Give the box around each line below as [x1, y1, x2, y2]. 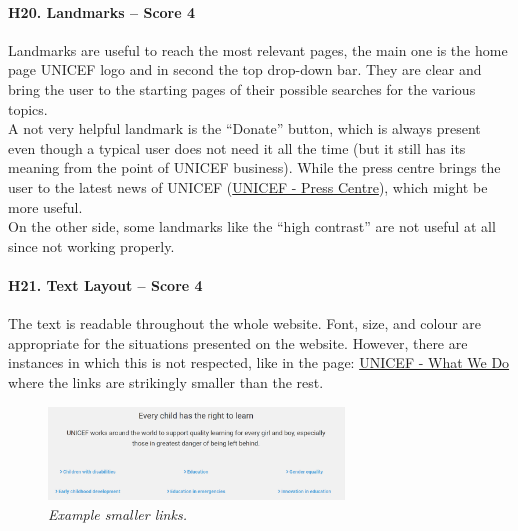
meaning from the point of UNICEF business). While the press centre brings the [8, 157, 501, 178]
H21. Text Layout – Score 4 [8, 274, 203, 295]
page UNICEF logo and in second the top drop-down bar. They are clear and [8, 59, 482, 80]
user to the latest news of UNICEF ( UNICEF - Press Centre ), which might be [8, 176, 488, 197]
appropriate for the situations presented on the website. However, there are [8, 332, 468, 353]
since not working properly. [8, 235, 175, 256]
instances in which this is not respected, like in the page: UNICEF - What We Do [8, 352, 510, 373]
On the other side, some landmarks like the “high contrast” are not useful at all [8, 216, 496, 237]
